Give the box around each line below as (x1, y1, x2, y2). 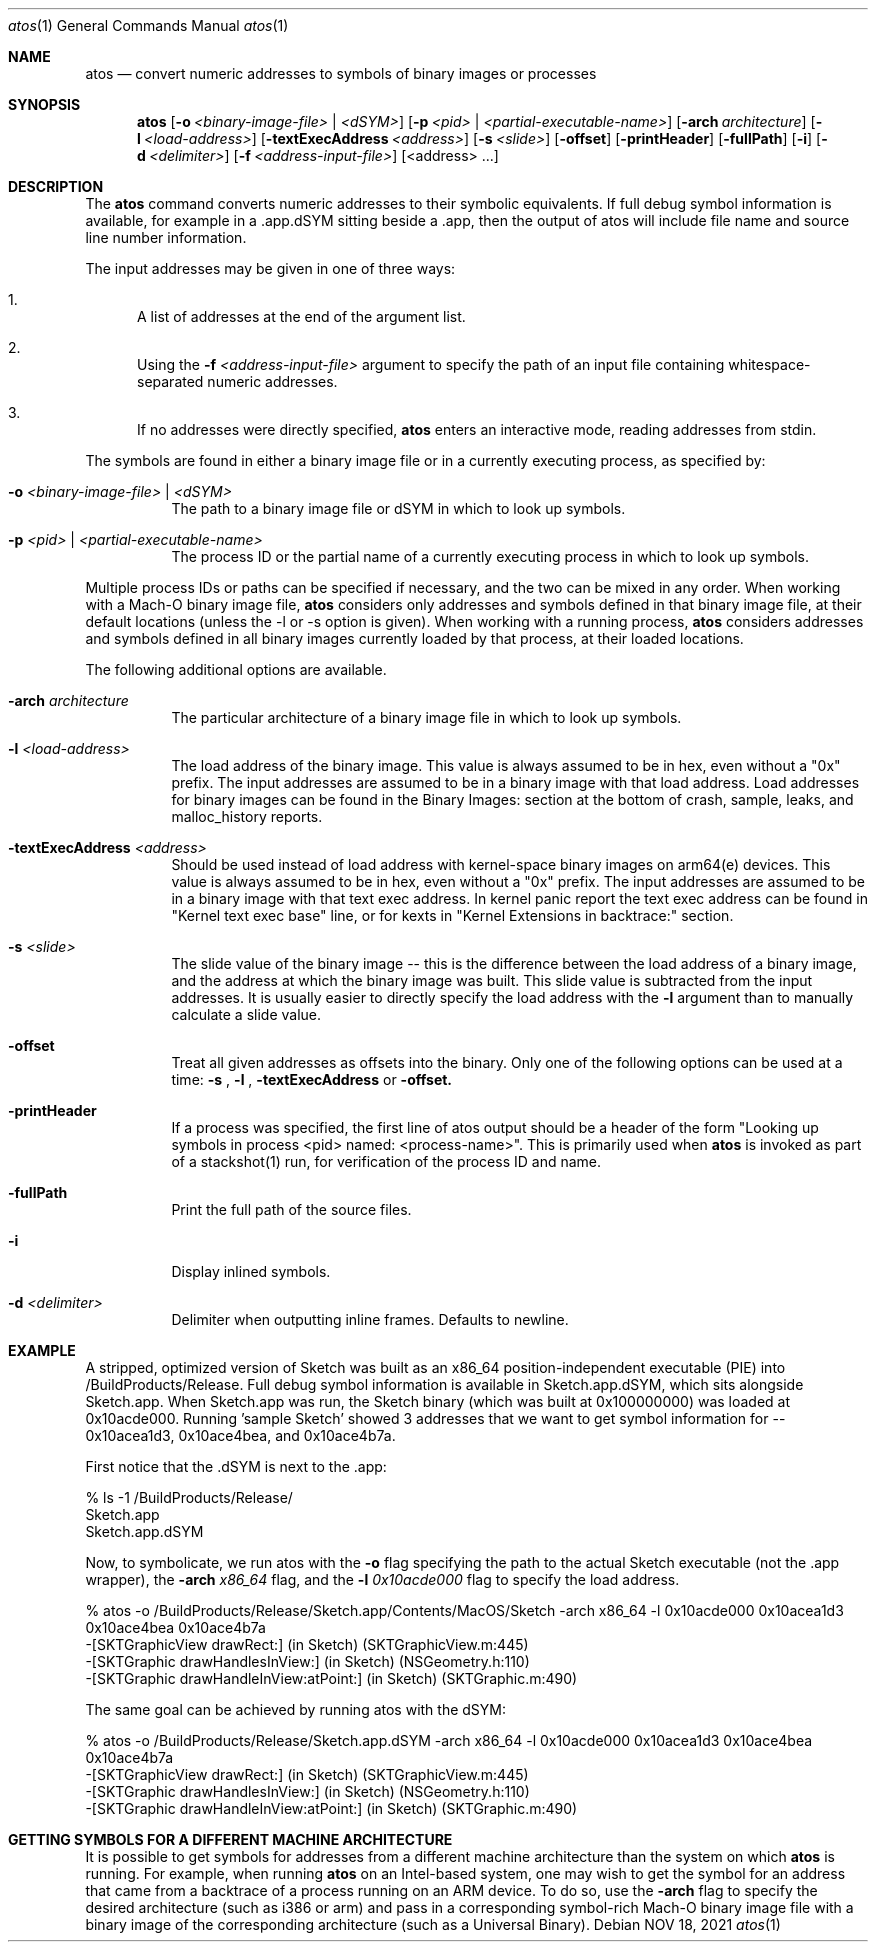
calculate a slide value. (171, 1006, 322, 1023)
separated (137, 373, 204, 390)
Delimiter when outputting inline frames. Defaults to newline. (171, 1311, 569, 1328)
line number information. (85, 229, 247, 246)
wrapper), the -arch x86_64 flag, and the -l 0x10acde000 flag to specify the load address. (85, 1571, 680, 1588)
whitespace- (728, 356, 811, 373)
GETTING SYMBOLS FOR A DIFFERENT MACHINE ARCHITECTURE (8, 1831, 453, 1848)
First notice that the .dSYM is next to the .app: (85, 1458, 387, 1475)
